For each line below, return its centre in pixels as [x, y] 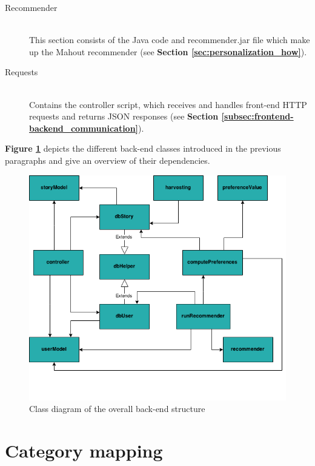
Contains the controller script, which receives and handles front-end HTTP [168, 104]
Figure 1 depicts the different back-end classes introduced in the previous [143, 148]
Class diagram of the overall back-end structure [117, 409]
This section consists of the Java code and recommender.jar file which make [170, 40]
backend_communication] [84, 128]
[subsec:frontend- [257, 116]
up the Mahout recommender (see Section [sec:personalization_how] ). [168, 51]
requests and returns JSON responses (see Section [124, 116]
